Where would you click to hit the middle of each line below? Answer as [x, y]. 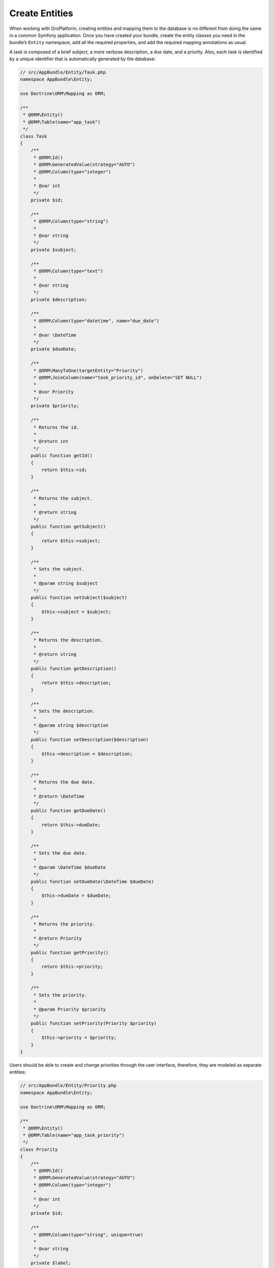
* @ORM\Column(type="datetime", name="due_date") [96, 321]
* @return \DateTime [59, 796]
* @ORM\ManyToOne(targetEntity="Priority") [88, 371]
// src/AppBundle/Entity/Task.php [63, 73]
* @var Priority [54, 392]
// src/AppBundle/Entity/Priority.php [68, 1086]
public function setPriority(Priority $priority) [94, 1024]
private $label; [51, 1263]
